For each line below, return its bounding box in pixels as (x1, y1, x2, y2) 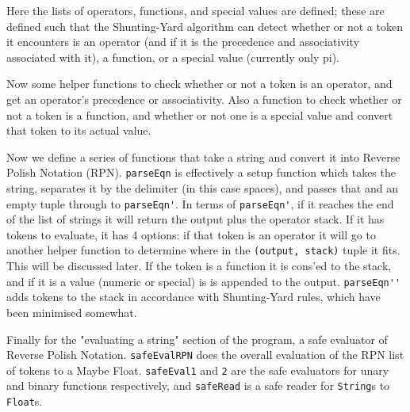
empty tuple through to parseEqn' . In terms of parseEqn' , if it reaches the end (6, 195, 394, 212)
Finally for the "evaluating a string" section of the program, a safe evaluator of (6, 330, 388, 347)
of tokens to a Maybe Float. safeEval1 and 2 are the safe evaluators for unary (6, 361, 389, 378)
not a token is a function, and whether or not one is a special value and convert (6, 106, 393, 123)
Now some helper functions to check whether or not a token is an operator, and (6, 75, 393, 92)
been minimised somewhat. (6, 303, 137, 320)
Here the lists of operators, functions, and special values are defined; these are (6, 2, 385, 18)
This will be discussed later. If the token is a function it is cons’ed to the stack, (6, 257, 392, 274)
